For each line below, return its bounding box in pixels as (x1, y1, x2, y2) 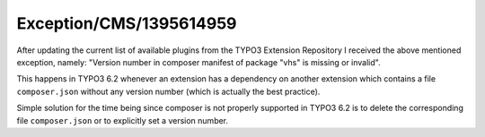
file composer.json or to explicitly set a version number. (16, 115, 229, 125)
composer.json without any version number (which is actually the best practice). (16, 86, 321, 97)
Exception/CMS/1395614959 (16, 13, 237, 33)
